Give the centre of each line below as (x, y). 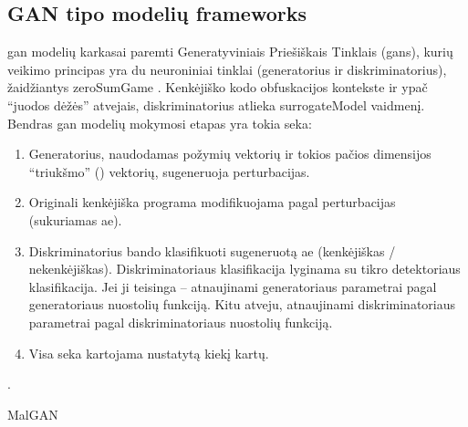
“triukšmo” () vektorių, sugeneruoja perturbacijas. (169, 171)
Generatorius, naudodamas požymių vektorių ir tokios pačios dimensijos (230, 154)
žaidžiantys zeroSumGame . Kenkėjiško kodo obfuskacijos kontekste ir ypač (218, 87)
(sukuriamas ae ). (75, 219)
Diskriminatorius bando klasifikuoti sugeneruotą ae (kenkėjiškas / (212, 250)
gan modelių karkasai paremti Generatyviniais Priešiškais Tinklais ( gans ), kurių (230, 52)
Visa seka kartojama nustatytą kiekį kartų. (149, 353)
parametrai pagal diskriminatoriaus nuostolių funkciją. (181, 322)
